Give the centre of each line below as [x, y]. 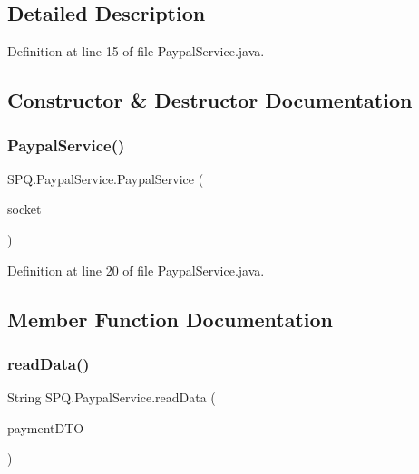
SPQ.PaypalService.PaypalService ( [106, 178]
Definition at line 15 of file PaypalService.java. [136, 51]
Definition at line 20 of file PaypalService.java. [136, 270]
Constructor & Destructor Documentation [210, 100]
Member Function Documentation [171, 319]
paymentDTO [46, 427]
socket [24, 209]
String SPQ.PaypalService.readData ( [112, 397]
